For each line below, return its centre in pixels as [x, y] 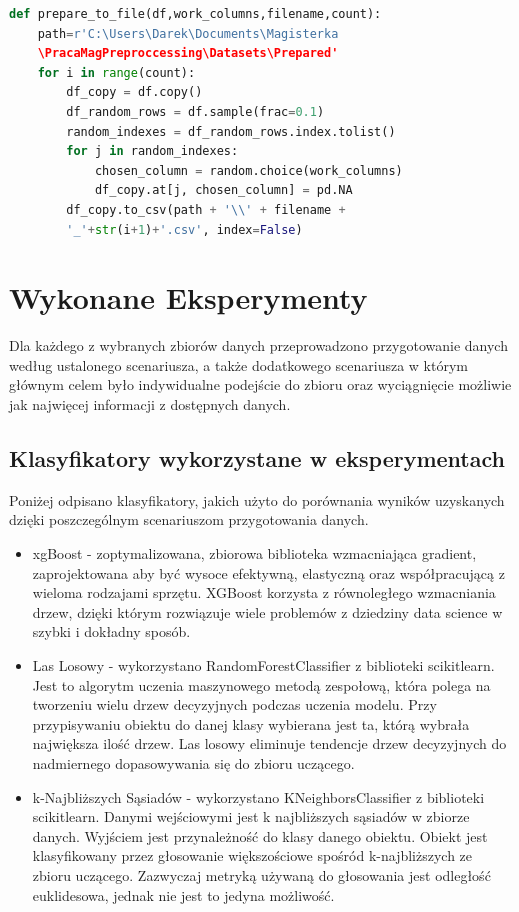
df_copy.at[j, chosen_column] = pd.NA [223, 190]
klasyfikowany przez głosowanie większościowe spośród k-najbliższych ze [252, 855]
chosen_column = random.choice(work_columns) [248, 170]
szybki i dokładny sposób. [111, 631]
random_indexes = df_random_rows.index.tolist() [231, 131]
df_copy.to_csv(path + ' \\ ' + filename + [206, 209]
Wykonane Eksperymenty [188, 297]
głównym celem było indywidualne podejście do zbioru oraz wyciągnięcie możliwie [260, 384]
